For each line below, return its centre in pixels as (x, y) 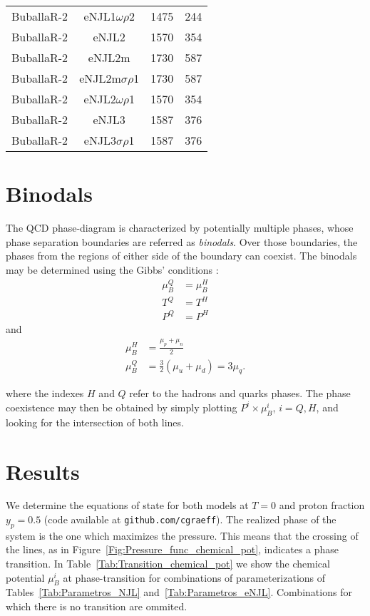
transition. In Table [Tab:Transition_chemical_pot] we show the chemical (168, 564)
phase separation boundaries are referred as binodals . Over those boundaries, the (182, 241)
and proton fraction (322, 505)
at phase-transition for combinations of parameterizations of (194, 577)
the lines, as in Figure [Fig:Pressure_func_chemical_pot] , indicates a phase (173, 549)
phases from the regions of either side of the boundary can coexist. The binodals (181, 256)
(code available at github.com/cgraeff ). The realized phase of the (190, 519)
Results (43, 471)
